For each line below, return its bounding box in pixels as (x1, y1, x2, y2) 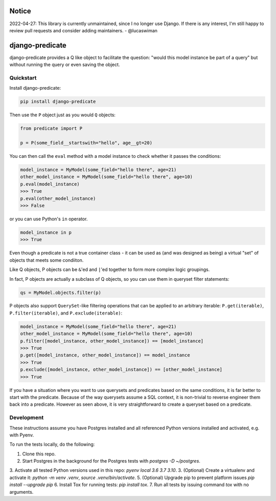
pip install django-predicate (20, 99, 96, 105)
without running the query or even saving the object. (9, 61, 120, 68)
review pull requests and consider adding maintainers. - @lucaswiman (9, 27, 158, 33)
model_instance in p (20, 229, 72, 235)
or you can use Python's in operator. (9, 216, 88, 222)
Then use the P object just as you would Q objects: (9, 112, 116, 118)
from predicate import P (20, 126, 83, 132)
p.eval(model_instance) (20, 181, 80, 187)
